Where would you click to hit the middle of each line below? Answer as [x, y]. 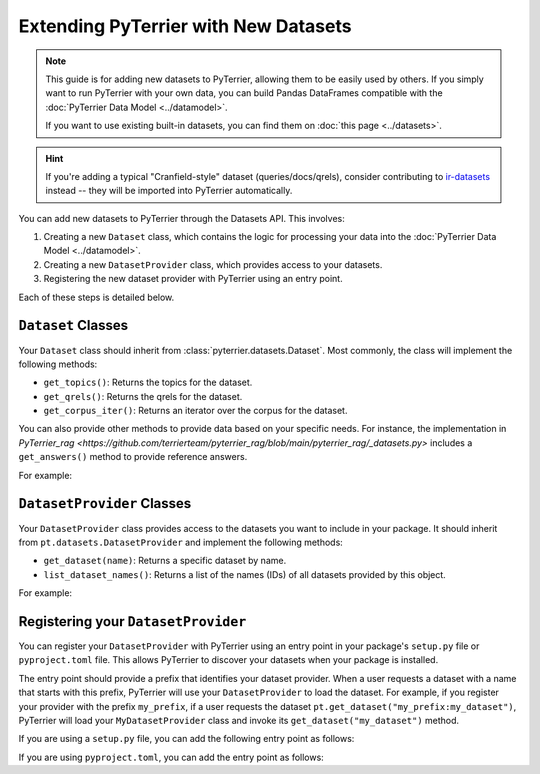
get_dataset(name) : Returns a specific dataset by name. [165, 561]
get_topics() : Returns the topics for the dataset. [148, 382]
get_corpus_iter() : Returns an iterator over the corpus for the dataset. [195, 411]
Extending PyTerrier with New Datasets [185, 26]
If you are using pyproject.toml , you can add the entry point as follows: [171, 757]
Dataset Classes [73, 325]
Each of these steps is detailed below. [96, 297]
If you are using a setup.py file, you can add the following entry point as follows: [186, 739]
